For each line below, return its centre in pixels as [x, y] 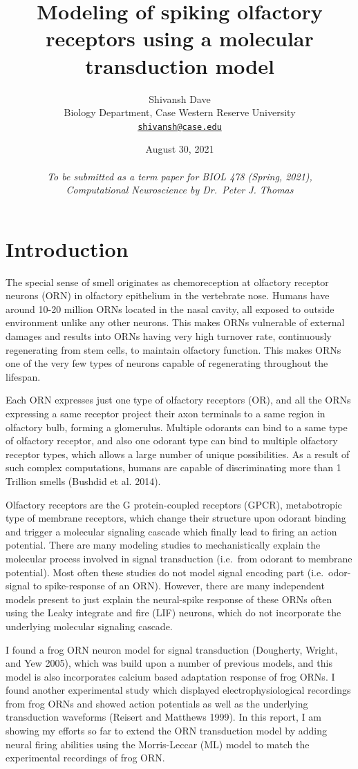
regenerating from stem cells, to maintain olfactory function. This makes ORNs [173, 349]
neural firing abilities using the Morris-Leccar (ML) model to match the [158, 744]
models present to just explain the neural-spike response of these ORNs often [169, 599]
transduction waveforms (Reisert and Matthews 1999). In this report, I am [163, 717]
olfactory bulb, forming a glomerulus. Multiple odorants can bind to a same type [177, 427]
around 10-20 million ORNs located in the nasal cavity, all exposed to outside [170, 308]
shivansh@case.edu [180, 127]
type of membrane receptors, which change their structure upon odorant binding [176, 518]
